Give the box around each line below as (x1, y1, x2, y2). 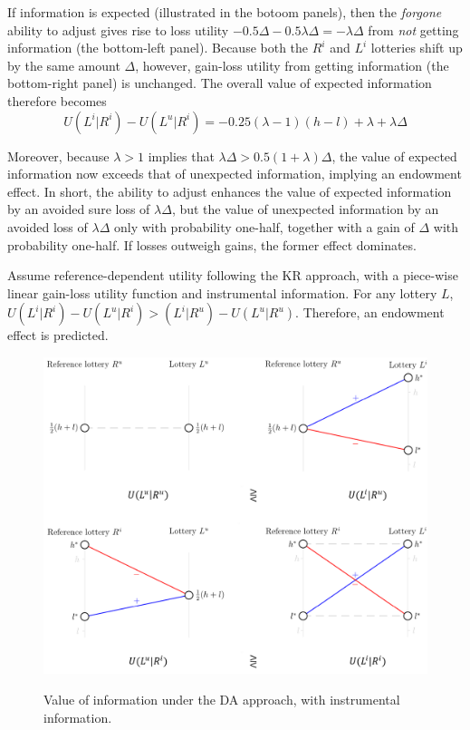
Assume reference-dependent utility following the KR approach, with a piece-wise (7, 266, 458, 285)
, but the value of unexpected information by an (171, 200, 439, 219)
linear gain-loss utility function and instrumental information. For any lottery (7, 283, 437, 302)
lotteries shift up (370, 38, 463, 57)
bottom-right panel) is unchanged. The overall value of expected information (7, 73, 432, 92)
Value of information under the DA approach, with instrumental (43, 689, 400, 708)
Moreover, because (7, 146, 110, 165)
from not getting (368, 20, 459, 39)
